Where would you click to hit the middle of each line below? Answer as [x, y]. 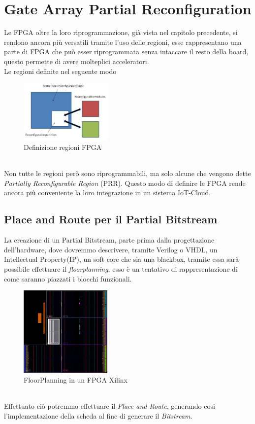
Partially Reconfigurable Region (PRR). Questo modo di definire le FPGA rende [125, 183]
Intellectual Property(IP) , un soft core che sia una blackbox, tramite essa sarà [122, 259]
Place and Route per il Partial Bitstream [111, 219]
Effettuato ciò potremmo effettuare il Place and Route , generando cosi [110, 406]
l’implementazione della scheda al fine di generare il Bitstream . [98, 416]
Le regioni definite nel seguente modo [60, 71]
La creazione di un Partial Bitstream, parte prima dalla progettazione [109, 240]
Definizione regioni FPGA [63, 147]
